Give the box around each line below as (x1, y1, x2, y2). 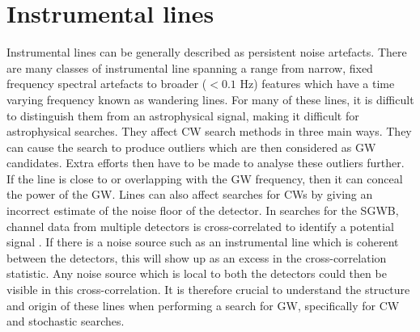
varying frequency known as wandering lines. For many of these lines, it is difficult (6, 90, 414, 107)
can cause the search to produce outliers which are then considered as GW (6, 138, 376, 155)
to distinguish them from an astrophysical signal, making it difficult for (6, 107, 359, 124)
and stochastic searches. (6, 313, 125, 330)
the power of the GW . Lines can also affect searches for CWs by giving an (6, 186, 373, 203)
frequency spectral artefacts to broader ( (6, 75, 207, 92)
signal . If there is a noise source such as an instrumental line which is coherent (6, 233, 399, 250)
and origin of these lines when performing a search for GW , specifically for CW (6, 296, 400, 313)
